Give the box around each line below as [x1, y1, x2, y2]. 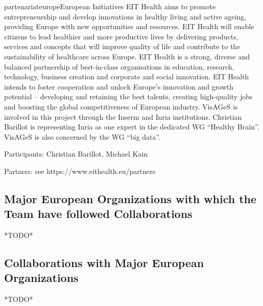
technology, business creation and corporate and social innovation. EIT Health [4, 71, 249, 82]
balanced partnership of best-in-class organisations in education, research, [4, 61, 234, 72]
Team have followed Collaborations [4, 206, 193, 222]
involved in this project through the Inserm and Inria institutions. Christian [4, 111, 242, 122]
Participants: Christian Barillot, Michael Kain [4, 148, 148, 159]
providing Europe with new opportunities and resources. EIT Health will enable [4, 21, 254, 32]
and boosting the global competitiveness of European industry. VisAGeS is [4, 101, 238, 112]
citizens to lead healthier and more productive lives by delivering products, [4, 31, 238, 41]
